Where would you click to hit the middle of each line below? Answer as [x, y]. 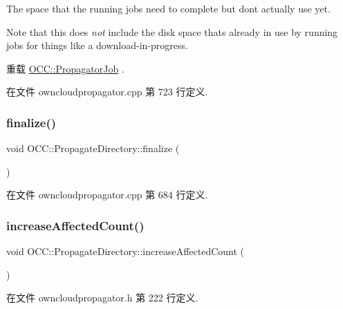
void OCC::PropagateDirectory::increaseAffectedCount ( [126, 251]
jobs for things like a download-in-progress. [97, 45]
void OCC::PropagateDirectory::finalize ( [93, 148]
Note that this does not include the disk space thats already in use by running [172, 31]
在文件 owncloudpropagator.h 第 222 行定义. [102, 298]
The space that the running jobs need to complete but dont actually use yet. [168, 8]
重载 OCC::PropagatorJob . [65, 68]
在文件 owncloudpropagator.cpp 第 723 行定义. [107, 92]
